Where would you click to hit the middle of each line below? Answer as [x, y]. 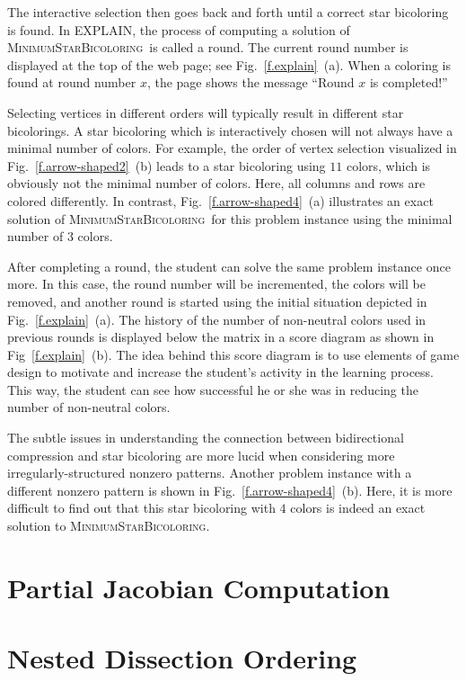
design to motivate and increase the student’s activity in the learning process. [221, 372]
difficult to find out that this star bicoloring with [141, 508]
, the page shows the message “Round [251, 82]
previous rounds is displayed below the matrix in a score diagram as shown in [221, 337]
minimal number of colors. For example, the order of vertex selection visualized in [232, 148]
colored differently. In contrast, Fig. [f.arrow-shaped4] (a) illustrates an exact [220, 200]
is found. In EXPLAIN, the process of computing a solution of [179, 29]
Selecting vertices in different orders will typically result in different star [206, 112]
